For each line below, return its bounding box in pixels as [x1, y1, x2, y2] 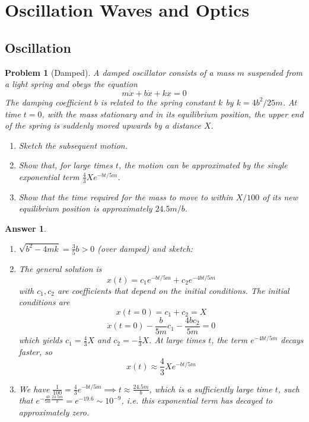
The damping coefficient [5, 95, 91, 108]
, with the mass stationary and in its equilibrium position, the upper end [42, 107, 304, 120]
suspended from [247, 66, 302, 78]
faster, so [18, 345, 53, 357]
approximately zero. [18, 405, 90, 418]
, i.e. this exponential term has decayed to [121, 394, 273, 407]
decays [281, 334, 304, 346]
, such [278, 382, 300, 395]
